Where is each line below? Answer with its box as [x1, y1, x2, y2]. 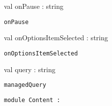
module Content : [4, 96, 60, 104]
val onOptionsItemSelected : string [4, 32, 108, 43]
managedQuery [4, 81, 46, 89]
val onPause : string [4, 1, 63, 11]
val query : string [4, 64, 56, 74]
